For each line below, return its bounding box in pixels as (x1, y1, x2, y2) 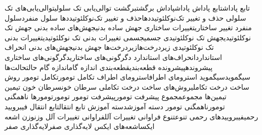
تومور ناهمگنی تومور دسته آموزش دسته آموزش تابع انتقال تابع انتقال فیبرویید (5, 101, 225, 111)
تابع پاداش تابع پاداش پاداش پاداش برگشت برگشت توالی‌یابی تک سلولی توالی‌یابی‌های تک (5, 3, 250, 13)
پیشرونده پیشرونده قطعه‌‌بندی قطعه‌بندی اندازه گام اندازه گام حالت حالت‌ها (5, 61, 213, 72)
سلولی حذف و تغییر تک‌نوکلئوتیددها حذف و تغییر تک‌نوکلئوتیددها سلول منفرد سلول (5, 12, 246, 23)
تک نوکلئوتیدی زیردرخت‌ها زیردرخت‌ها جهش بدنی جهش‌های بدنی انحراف (5, 42, 214, 52)
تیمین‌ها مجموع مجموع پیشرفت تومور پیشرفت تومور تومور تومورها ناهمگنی (5, 91, 227, 102)
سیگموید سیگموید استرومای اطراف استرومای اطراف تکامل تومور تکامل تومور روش (5, 72, 251, 82)
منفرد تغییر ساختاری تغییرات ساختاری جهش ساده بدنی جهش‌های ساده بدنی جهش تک (5, 22, 252, 33)
